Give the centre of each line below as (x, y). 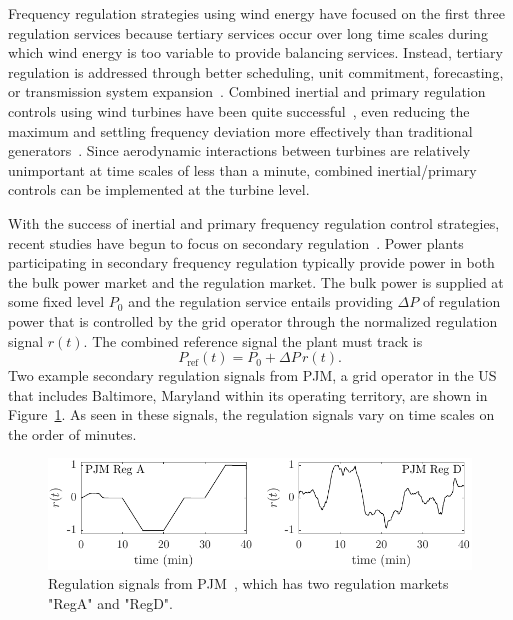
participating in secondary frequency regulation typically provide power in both (251, 262)
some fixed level (56, 301)
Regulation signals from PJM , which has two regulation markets (248, 583)
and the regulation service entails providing (260, 301)
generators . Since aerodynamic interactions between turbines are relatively (239, 150)
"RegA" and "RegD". (110, 603)
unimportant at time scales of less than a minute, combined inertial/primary (242, 169)
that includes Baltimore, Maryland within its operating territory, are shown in (248, 394)
